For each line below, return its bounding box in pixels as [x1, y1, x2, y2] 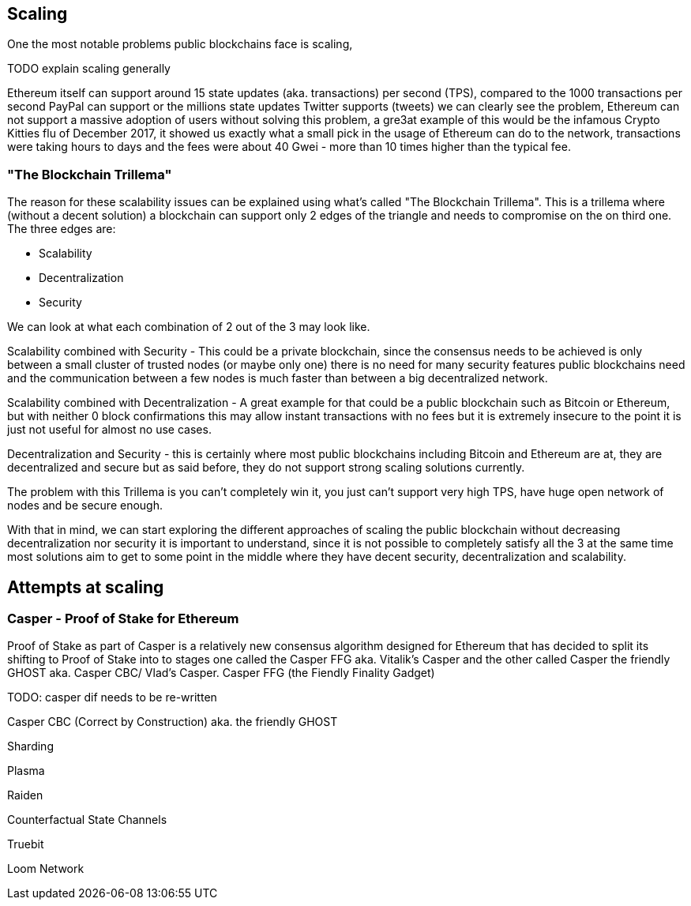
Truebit [7, 837, 44, 851]
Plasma [7, 764, 45, 778]
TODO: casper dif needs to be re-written [7, 690, 217, 705]
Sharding [7, 739, 54, 754]
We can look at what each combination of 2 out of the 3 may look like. [7, 320, 370, 334]
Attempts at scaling [7, 577, 164, 597]
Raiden [7, 788, 43, 803]
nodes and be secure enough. [7, 498, 163, 513]
